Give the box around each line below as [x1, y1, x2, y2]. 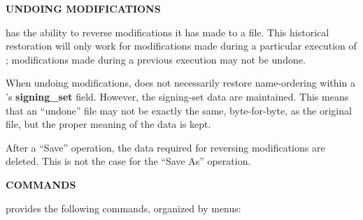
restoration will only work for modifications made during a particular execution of [6, 38, 357, 53]
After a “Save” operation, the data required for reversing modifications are [6, 140, 325, 154]
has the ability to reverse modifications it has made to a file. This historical [6, 24, 329, 39]
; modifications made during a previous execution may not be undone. [6, 52, 306, 66]
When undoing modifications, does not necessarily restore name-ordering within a [6, 75, 355, 90]
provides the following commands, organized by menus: [6, 200, 241, 215]
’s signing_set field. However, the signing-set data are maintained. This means [6, 89, 349, 103]
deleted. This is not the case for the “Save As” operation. [6, 154, 251, 168]
